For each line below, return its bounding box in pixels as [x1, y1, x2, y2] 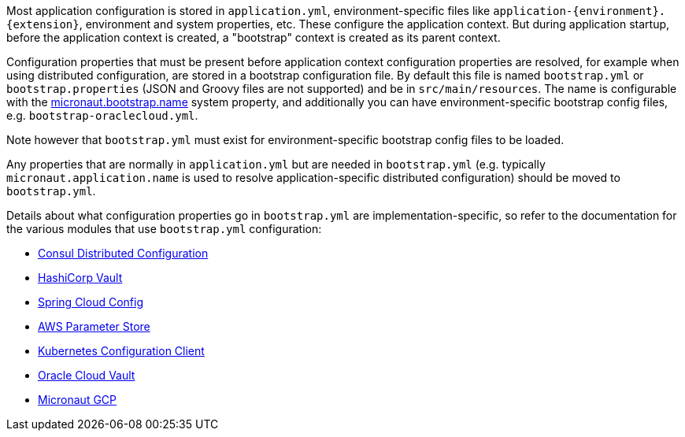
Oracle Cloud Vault [38, 368, 135, 382]
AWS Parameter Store [38, 320, 150, 333]
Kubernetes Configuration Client [38, 344, 205, 357]
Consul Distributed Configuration [38, 246, 209, 260]
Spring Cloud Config [38, 295, 143, 309]
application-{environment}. [493, 5, 666, 17]
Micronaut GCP [38, 393, 117, 406]
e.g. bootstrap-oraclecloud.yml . [6, 109, 198, 122]
